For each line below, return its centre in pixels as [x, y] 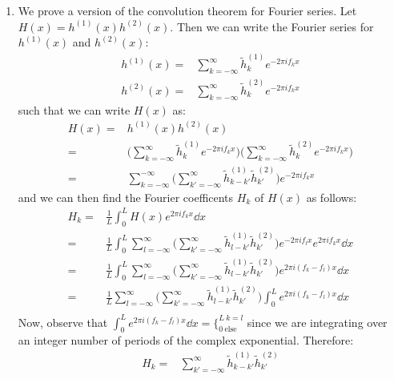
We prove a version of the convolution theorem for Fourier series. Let [187, 10]
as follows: [332, 197]
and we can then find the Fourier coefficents [126, 197]
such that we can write [74, 109]
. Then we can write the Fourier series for [272, 26]
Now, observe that [63, 322]
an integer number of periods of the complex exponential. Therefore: [186, 340]
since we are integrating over [317, 322]
